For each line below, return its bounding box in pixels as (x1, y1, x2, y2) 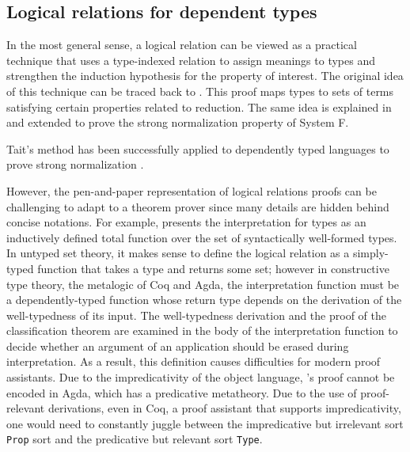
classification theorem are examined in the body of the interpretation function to (6, 322, 398, 339)
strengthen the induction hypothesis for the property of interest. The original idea (6, 67, 404, 84)
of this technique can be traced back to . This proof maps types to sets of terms (6, 82, 394, 99)
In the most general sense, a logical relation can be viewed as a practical (6, 36, 357, 53)
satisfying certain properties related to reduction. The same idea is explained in (6, 98, 392, 115)
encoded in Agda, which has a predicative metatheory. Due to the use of (6, 384, 357, 401)
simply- (352, 245, 389, 261)
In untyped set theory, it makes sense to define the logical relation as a (6, 245, 350, 261)
